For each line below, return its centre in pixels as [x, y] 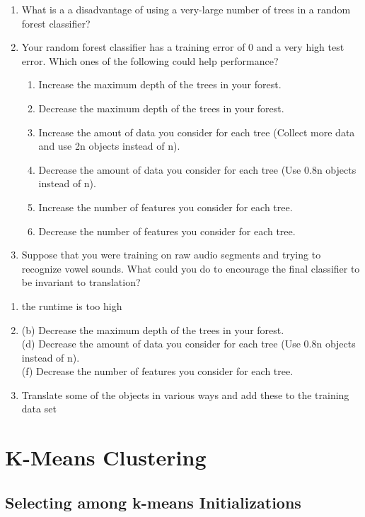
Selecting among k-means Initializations [153, 502]
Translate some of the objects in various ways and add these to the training [185, 394]
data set [39, 409]
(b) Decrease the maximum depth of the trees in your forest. [153, 329]
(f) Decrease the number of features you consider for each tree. [157, 371]
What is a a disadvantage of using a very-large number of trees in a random [186, 9]
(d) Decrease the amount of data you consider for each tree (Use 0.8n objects [189, 344]
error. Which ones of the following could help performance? [150, 60]
